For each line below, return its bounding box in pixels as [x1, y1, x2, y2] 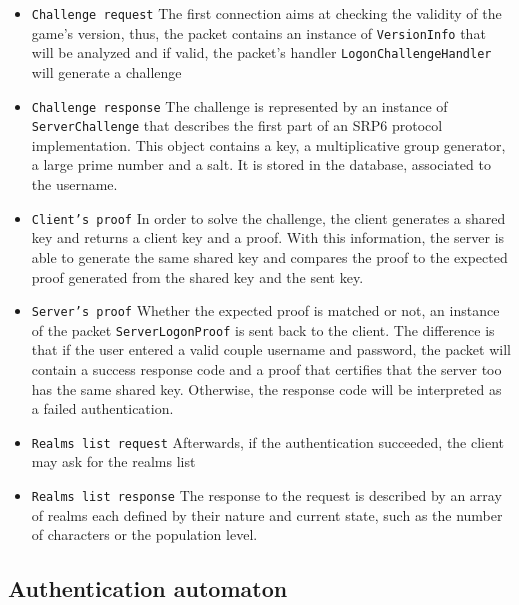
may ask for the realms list [31, 451, 196, 472]
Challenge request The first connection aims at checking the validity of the [31, 3, 502, 23]
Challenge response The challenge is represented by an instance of [31, 95, 448, 116]
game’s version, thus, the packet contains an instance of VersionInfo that [31, 22, 486, 43]
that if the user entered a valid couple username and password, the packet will [31, 339, 511, 360]
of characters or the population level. [31, 524, 258, 545]
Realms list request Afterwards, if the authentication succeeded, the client [31, 431, 505, 452]
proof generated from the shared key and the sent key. [31, 266, 364, 287]
